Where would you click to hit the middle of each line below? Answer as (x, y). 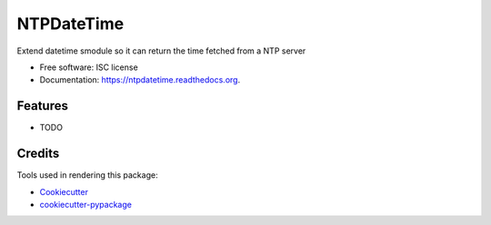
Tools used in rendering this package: (87, 175)
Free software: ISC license (89, 67)
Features (42, 106)
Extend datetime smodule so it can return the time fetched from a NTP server (161, 51)
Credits (38, 154)
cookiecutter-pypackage (85, 204)
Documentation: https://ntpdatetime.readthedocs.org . (140, 80)
